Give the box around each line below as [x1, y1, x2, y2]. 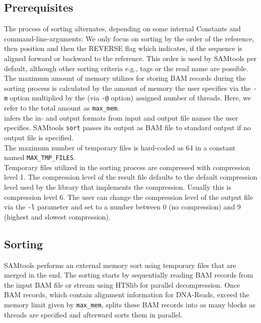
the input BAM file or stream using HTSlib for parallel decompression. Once [4, 279, 240, 290]
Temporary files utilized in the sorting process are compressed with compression [4, 161, 250, 172]
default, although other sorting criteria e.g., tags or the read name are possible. [4, 63, 248, 73]
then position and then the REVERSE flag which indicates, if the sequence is [4, 43, 242, 53]
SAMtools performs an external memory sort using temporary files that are [4, 259, 236, 270]
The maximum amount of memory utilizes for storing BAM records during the [4, 73, 246, 83]
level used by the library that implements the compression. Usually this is [4, 182, 231, 192]
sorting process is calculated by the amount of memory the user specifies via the [4, 82, 251, 93]
